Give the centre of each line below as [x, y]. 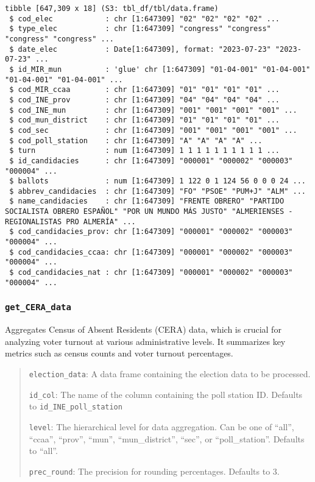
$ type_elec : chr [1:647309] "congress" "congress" [140, 29]
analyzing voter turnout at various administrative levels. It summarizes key [145, 341]
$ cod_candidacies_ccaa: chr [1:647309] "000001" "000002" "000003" [151, 252]
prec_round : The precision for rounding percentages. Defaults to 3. [154, 471]
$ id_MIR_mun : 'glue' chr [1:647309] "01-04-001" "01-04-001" [160, 69]
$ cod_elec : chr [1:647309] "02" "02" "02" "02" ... [145, 19]
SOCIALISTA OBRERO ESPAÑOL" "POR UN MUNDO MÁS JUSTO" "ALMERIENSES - [149, 212]
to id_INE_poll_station [76, 406]
